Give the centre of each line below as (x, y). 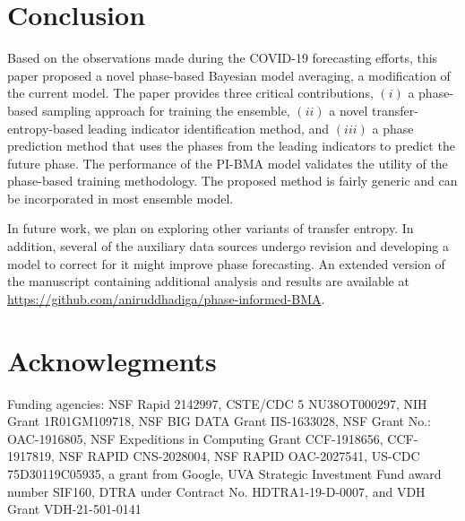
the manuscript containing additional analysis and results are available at (208, 281)
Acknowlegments (112, 360)
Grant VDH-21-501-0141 (74, 509)
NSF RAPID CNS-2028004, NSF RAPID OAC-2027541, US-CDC (239, 456)
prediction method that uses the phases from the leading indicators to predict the (231, 146)
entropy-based (46, 128)
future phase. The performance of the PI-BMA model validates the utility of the (228, 163)
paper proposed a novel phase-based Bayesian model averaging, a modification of (229, 75)
